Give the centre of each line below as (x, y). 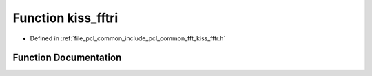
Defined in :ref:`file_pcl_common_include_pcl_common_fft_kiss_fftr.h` (128, 38)
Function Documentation (67, 58)
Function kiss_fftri (65, 18)
